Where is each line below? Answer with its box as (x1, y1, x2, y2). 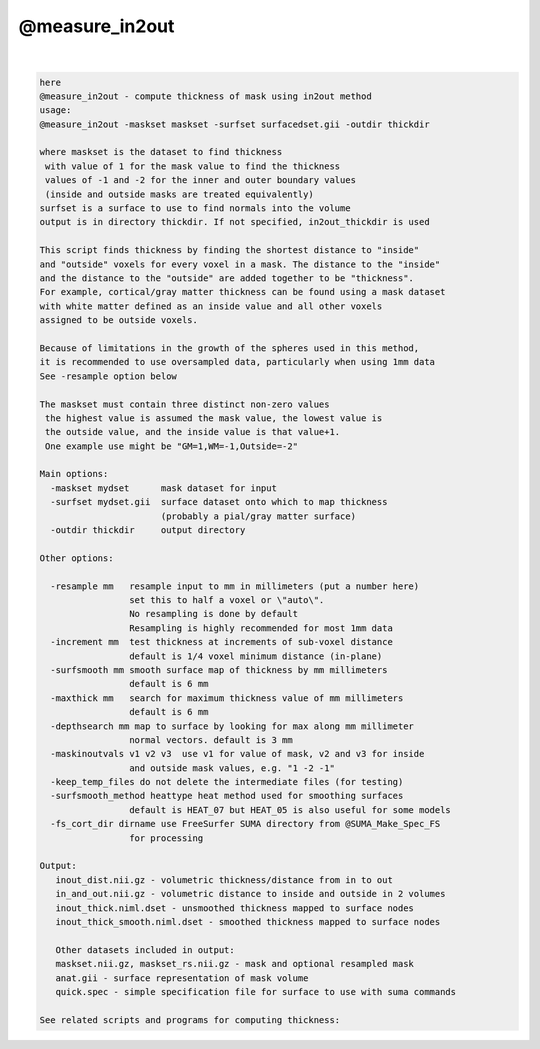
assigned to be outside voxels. (39, 315, 199, 326)
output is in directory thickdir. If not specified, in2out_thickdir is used (39, 216, 430, 228)
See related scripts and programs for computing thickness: (39, 1014, 341, 1025)
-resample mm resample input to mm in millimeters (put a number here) (50, 580, 420, 592)
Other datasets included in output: (55, 944, 235, 955)
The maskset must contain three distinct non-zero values (39, 398, 330, 410)
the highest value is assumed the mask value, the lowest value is (45, 412, 383, 424)
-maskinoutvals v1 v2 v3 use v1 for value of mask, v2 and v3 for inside (50, 748, 425, 760)
